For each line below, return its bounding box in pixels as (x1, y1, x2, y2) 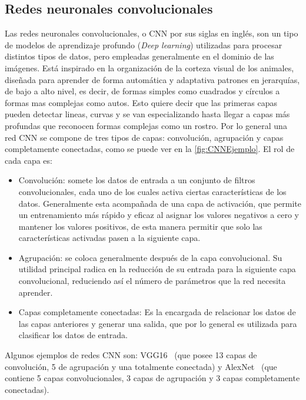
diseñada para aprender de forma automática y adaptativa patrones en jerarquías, (5, 73, 300, 85)
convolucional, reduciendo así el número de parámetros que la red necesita (18, 275, 286, 287)
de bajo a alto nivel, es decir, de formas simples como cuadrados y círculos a (5, 85, 280, 97)
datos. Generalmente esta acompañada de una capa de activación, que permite (18, 197, 301, 209)
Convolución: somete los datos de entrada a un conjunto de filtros (18, 174, 255, 186)
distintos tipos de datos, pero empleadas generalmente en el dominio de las (5, 50, 274, 62)
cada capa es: (5, 154, 52, 166)
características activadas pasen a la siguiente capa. (18, 232, 201, 244)
